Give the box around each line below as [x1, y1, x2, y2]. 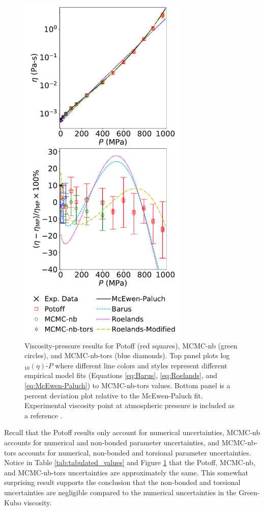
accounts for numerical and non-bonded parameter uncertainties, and [4, 437, 220, 447]
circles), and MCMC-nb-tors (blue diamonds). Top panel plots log [24, 350, 230, 361]
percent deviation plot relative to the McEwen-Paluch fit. [24, 390, 203, 400]
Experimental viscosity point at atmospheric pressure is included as [24, 400, 235, 411]
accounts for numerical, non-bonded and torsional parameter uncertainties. [18, 447, 251, 458]
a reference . [24, 410, 63, 420]
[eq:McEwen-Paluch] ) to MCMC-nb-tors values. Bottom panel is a [24, 380, 230, 391]
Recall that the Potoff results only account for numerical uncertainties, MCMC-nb [4, 427, 260, 438]
